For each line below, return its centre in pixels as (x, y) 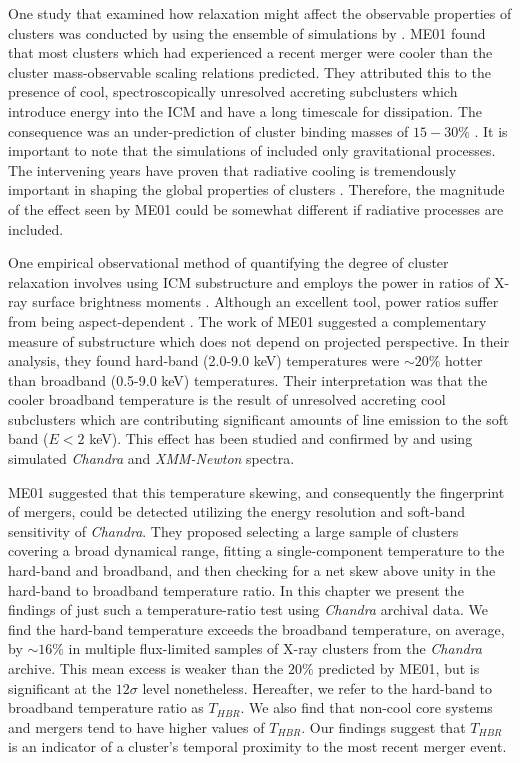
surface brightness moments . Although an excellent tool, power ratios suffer (265, 301)
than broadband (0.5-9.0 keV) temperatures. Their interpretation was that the (248, 379)
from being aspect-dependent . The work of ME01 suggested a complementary (247, 320)
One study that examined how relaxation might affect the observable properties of (260, 13)
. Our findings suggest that (383, 726)
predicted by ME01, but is (399, 668)
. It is (491, 130)
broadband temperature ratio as (106, 707)
